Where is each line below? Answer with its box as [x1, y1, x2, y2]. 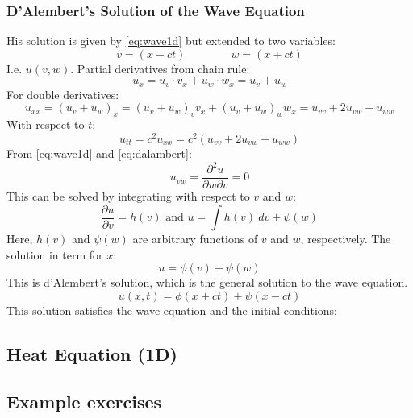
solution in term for [6, 246, 103, 263]
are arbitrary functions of [132, 230, 258, 247]
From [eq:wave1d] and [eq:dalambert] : [6, 144, 192, 161]
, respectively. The [300, 230, 391, 247]
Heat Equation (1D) [6, 341, 177, 366]
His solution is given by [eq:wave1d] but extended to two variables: [6, 32, 336, 49]
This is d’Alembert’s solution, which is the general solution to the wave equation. [6, 274, 408, 291]
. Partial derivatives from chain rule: [70, 60, 250, 77]
